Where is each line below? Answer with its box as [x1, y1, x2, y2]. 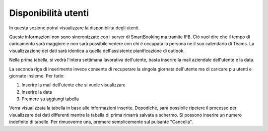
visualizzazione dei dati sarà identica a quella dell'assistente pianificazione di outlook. [9, 48, 185, 54]
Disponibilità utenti [9, 7, 89, 18]
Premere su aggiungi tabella [21, 96, 79, 102]
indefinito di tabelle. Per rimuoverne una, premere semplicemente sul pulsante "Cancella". [9, 119, 193, 125]
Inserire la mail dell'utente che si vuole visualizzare [21, 82, 126, 88]
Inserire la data [21, 89, 52, 95]
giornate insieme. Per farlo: [9, 72, 65, 79]
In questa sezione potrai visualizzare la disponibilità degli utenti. [9, 25, 140, 31]
